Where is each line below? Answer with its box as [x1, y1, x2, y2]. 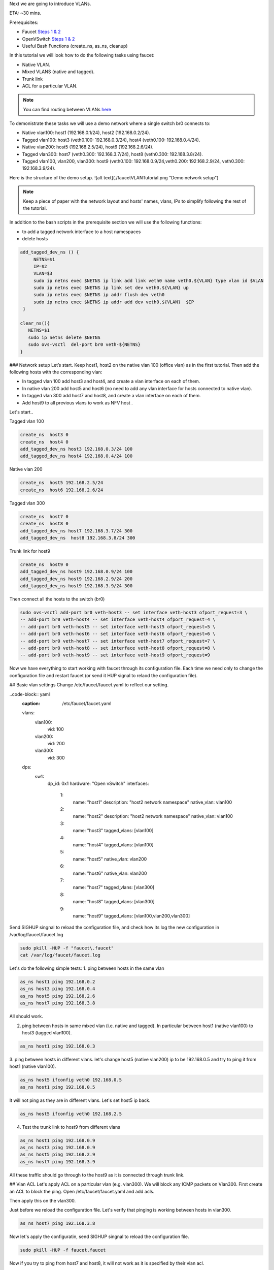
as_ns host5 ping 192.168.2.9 [20, 1152, 95, 1158]
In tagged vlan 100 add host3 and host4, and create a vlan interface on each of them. [22, 378, 200, 385]
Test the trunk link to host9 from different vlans [22, 1124, 120, 1130]
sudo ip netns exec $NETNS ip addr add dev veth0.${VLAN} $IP [33, 299, 194, 305]
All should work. [9, 1013, 43, 1020]
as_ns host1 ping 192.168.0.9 [20, 1137, 95, 1143]
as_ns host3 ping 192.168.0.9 [20, 1145, 95, 1151]
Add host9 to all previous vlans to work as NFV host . [22, 399, 133, 406]
